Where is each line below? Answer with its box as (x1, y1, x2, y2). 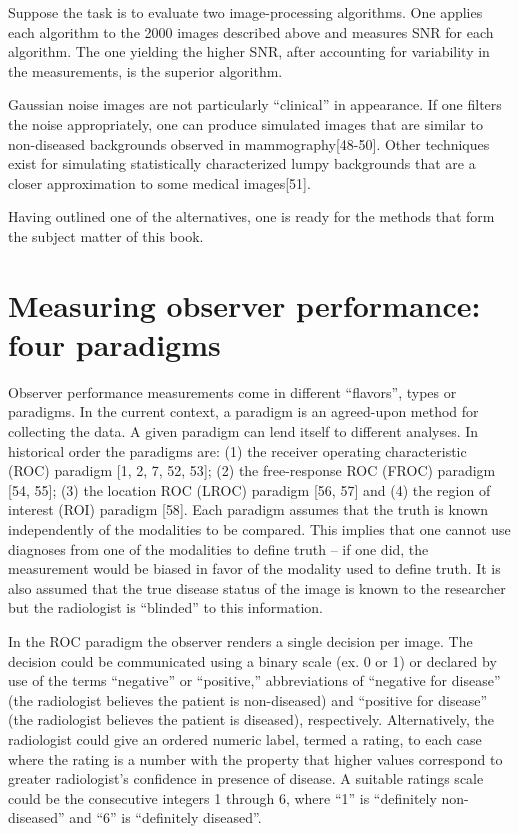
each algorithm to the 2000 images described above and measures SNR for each (8, 21, 494, 42)
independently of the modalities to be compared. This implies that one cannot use (8, 519, 511, 539)
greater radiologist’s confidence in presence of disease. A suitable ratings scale (8, 768, 484, 789)
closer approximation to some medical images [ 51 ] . (8, 172, 311, 193)
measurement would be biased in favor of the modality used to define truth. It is (8, 558, 501, 579)
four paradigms (8, 323, 221, 364)
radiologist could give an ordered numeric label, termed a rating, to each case (8, 728, 482, 749)
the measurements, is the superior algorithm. (8, 60, 283, 81)
